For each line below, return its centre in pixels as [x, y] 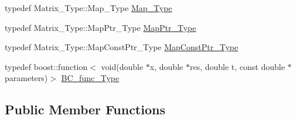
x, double [166, 66]
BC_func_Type [90, 78]
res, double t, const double [237, 66]
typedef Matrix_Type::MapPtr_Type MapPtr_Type [101, 27]
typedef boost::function [46, 66]
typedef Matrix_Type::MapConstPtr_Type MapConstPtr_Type [122, 47]
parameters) [26, 78]
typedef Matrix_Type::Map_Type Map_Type [89, 8]
